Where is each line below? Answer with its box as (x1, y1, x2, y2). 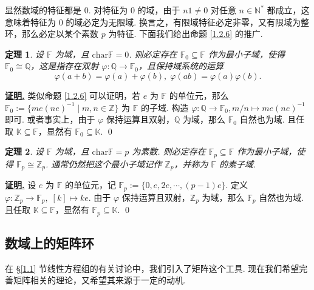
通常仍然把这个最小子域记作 (51, 157, 162, 170)
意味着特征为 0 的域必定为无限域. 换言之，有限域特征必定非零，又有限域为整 (5, 15, 309, 28)
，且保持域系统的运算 (138, 59, 224, 72)
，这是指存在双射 (30, 59, 99, 72)
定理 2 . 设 (5, 145, 44, 158)
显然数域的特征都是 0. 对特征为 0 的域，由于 (5, 4, 180, 16)
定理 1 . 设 (5, 47, 44, 60)
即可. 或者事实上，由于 (5, 113, 95, 126)
